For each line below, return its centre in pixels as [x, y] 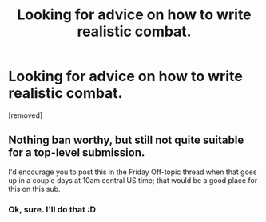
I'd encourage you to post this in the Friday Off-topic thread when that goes [133, 172]
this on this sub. [35, 189]
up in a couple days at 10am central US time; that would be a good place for [133, 180]
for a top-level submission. [77, 153]
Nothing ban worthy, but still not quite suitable [126, 140]
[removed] [26, 115]
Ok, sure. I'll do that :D [52, 209]
